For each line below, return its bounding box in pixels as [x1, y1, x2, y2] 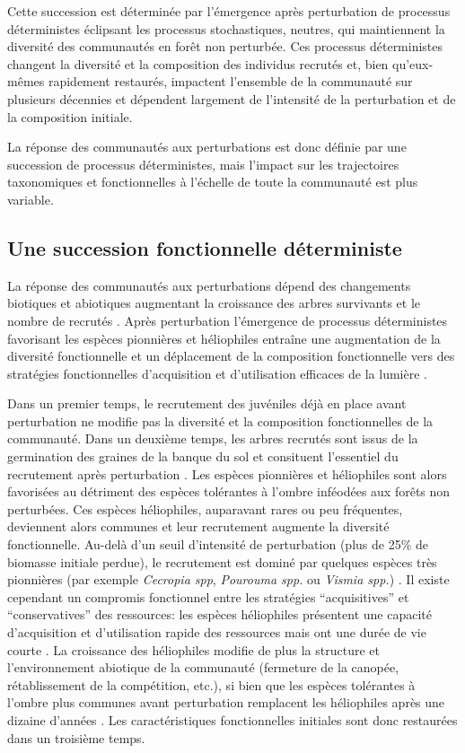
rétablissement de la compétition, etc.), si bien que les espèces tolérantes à [7, 675, 416, 694]
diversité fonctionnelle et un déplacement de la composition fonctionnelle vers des [7, 346, 455, 365]
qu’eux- [392, 54, 434, 73]
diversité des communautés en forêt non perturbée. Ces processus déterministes [7, 37, 443, 56]
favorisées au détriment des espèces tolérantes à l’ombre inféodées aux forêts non [7, 482, 451, 501]
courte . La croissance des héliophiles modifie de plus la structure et [7, 640, 380, 659]
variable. [7, 189, 54, 208]
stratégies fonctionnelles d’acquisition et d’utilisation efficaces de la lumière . [7, 363, 427, 382]
